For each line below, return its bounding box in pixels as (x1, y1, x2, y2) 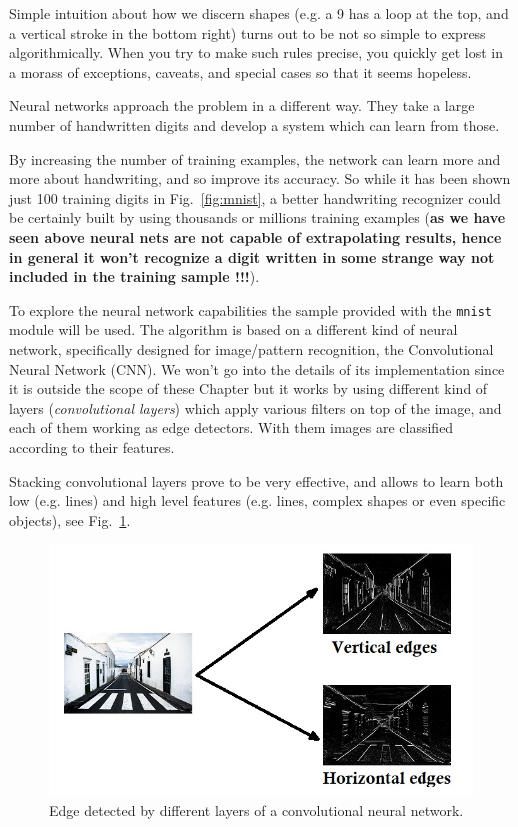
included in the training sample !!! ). (9, 266, 260, 287)
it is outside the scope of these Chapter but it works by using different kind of (9, 378, 488, 399)
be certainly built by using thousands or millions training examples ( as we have (9, 207, 506, 228)
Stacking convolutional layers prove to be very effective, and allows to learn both (9, 470, 504, 491)
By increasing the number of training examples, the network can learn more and (9, 148, 501, 169)
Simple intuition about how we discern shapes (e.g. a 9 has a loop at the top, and (9, 3, 509, 23)
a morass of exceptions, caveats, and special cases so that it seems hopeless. (9, 61, 472, 82)
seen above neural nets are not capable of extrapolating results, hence (9, 226, 502, 247)
